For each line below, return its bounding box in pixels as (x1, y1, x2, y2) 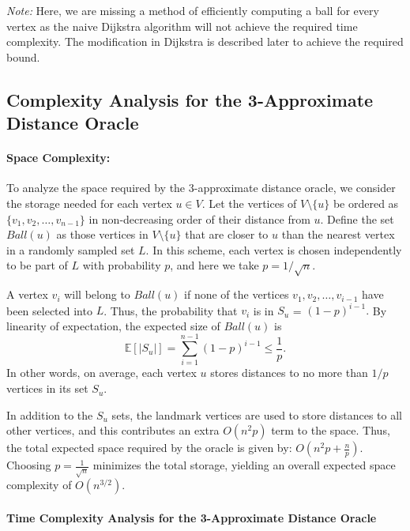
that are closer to (185, 226, 269, 243)
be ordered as (333, 194, 399, 211)
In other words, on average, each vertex (6, 364, 197, 381)
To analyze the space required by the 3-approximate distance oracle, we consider (6, 179, 396, 196)
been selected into (6, 302, 92, 318)
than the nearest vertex (281, 226, 395, 243)
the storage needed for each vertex (6, 194, 172, 211)
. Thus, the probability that (103, 302, 238, 318)
